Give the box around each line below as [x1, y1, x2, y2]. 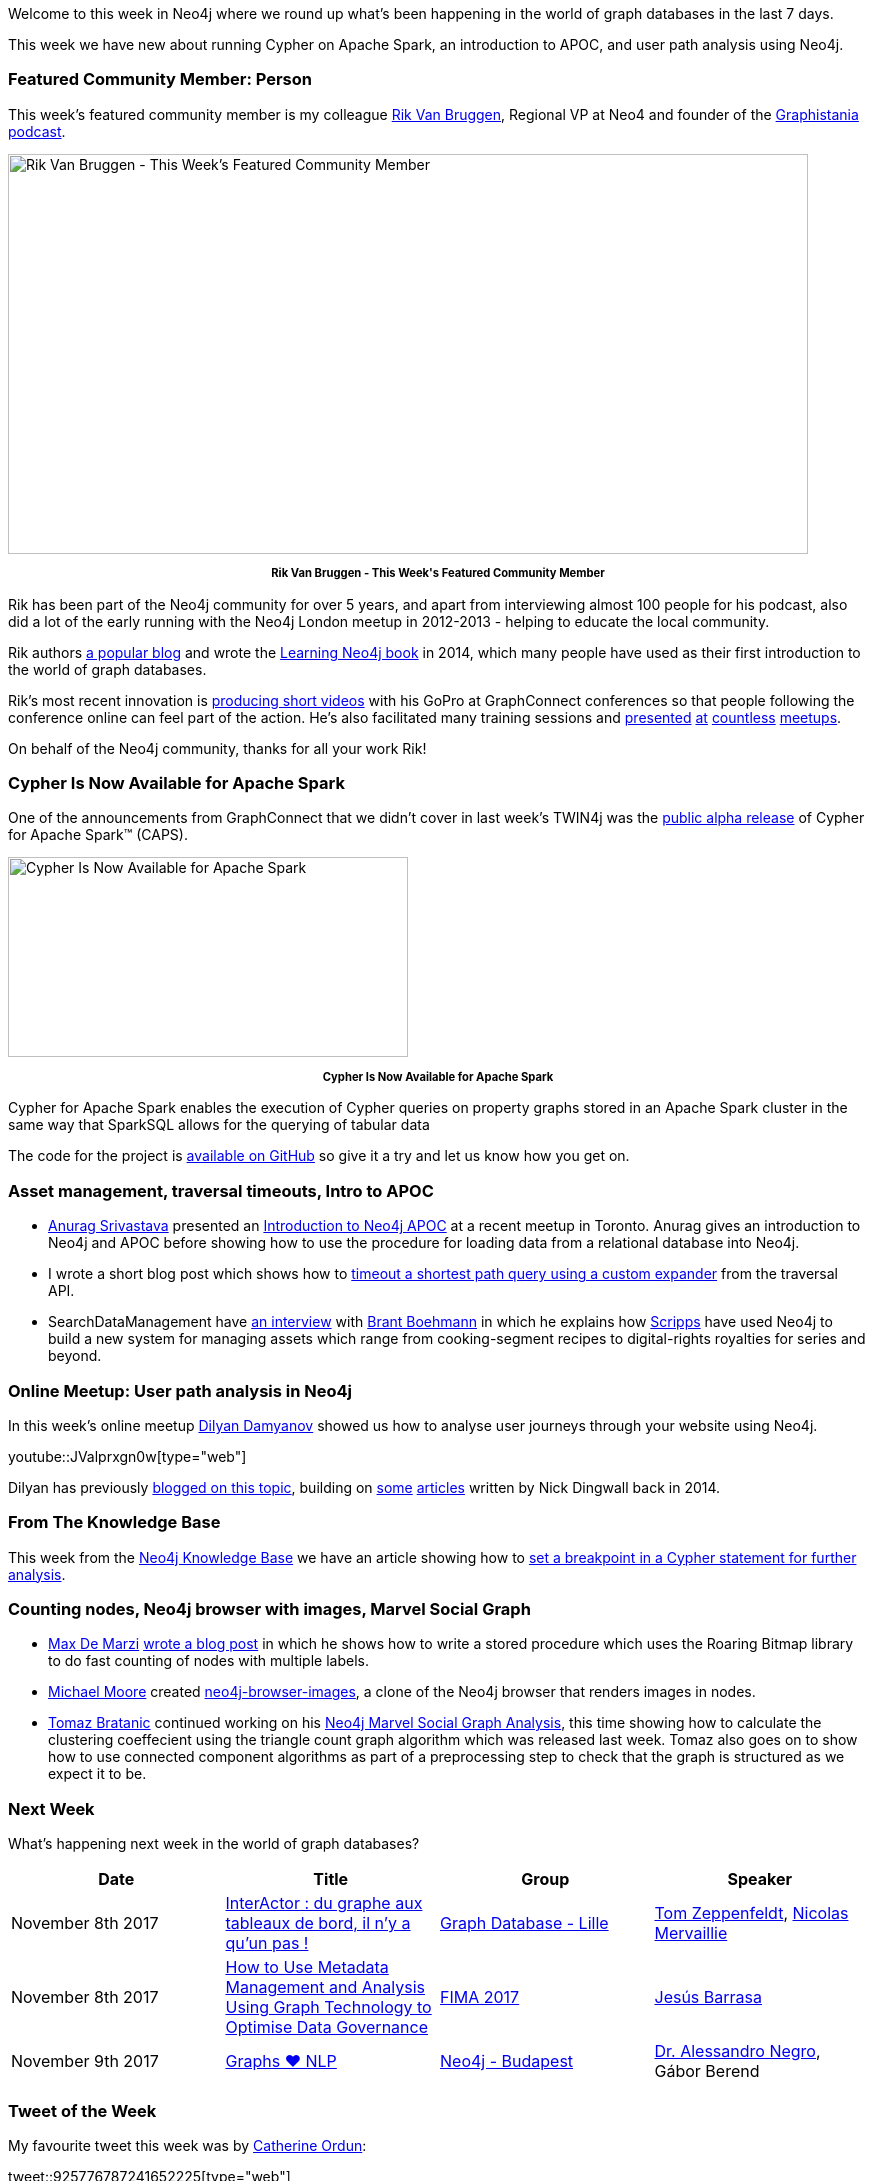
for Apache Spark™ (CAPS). [8, 826, 188, 844]
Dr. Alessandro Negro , [654, 2041, 821, 2062]
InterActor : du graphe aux [225, 1893, 423, 1914]
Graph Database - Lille [440, 1913, 609, 1934]
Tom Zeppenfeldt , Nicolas [654, 1903, 849, 1924]
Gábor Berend [654, 2061, 760, 2082]
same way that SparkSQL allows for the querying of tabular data [8, 1116, 430, 1134]
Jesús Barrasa [654, 1987, 762, 2008]
